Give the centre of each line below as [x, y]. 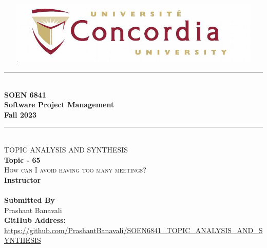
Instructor [23, 179]
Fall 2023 [21, 114]
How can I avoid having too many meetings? [75, 170]
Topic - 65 [22, 159]
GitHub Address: [35, 220]
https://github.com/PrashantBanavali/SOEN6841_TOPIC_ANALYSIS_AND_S [133, 230]
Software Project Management [59, 104]
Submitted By [30, 199]
